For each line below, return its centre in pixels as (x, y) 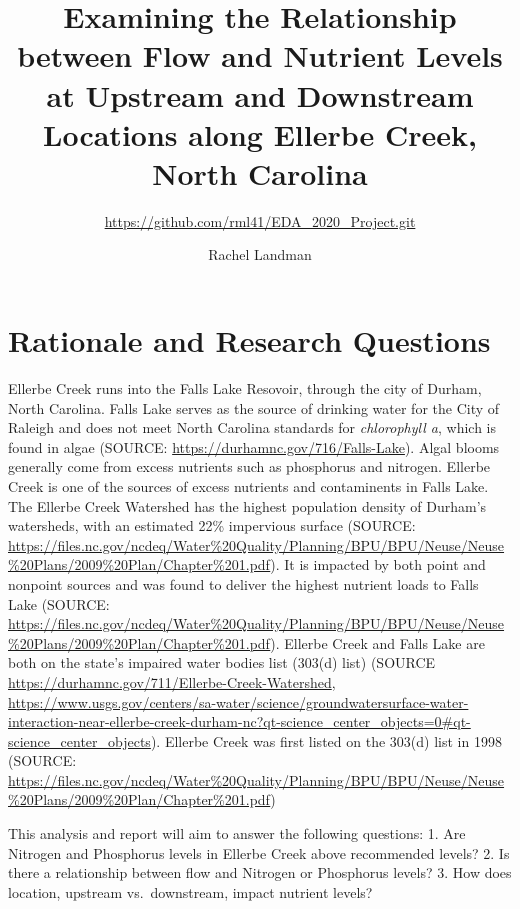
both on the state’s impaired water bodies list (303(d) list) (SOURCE (222, 662)
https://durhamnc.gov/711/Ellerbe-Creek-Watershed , (172, 681)
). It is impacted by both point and (378, 564)
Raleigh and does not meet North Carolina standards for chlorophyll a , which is (252, 427)
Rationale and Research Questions (249, 340)
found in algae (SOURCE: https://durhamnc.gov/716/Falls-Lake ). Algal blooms (254, 446)
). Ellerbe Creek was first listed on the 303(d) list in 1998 (326, 740)
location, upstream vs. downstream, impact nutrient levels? (190, 891)
